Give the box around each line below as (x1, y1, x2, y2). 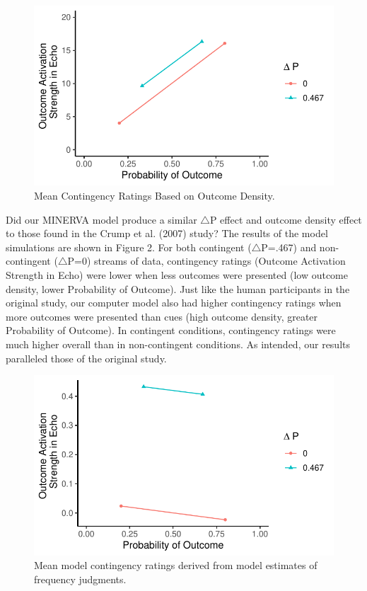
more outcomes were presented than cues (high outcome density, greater (6, 309, 318, 323)
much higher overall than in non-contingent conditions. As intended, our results (6, 336, 351, 351)
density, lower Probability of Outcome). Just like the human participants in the (6, 281, 350, 296)
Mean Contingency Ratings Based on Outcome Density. (34, 188, 275, 202)
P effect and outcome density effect (209, 212, 362, 226)
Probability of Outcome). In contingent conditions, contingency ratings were (6, 323, 336, 338)
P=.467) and (261, 239, 317, 254)
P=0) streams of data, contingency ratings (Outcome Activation (67, 253, 346, 268)
